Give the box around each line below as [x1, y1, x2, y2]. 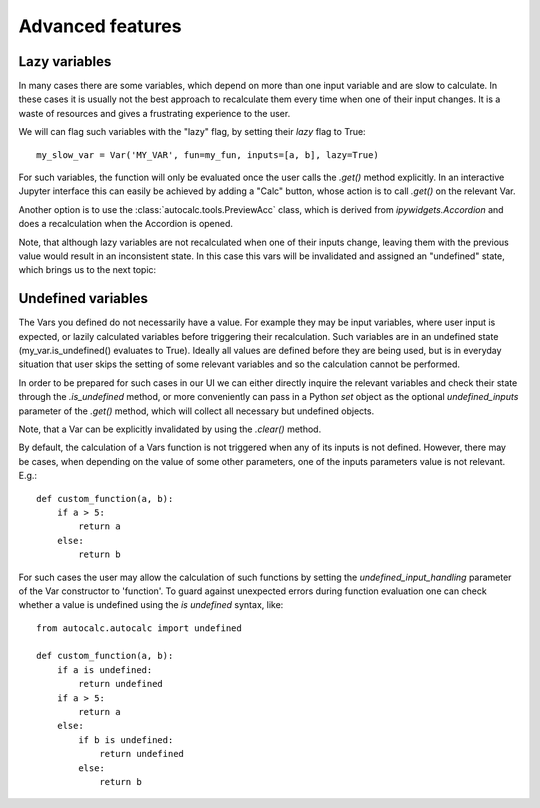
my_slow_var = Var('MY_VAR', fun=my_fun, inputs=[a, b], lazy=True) [36, 149, 379, 160]
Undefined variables [18, 290, 149, 307]
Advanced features [18, 15, 182, 37]
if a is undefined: [56, 664, 153, 675]
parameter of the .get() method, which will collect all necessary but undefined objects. [18, 405, 375, 417]
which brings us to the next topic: [18, 264, 157, 276]
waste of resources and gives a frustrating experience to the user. [18, 107, 291, 119]
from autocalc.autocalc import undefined [36, 622, 242, 634]
